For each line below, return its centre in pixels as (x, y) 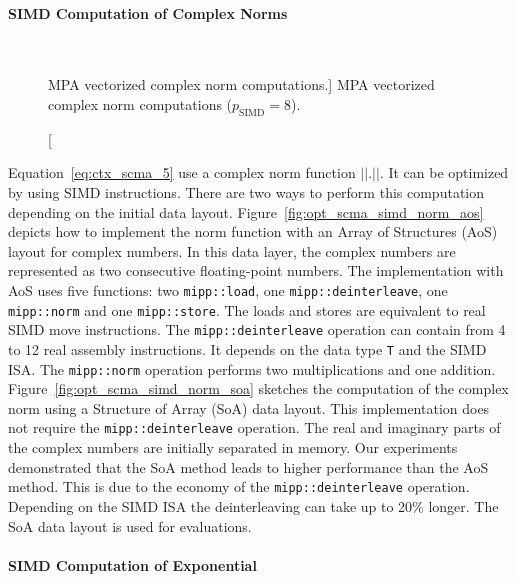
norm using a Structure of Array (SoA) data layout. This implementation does (249, 407)
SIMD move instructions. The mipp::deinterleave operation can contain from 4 (257, 329)
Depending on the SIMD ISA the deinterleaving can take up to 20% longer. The (253, 505)
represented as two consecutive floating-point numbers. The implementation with (256, 270)
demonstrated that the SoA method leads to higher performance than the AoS (248, 466)
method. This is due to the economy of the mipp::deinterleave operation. (239, 486)
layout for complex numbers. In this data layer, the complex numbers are (232, 250)
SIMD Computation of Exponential (132, 564)
